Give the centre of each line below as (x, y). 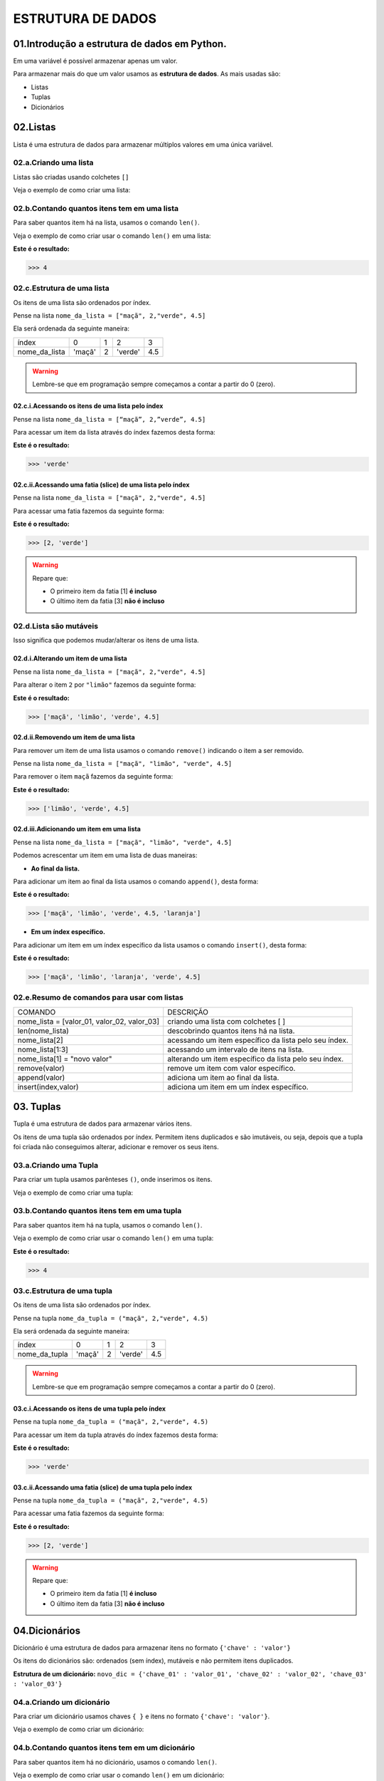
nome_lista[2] (40, 1040)
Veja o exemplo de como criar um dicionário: (79, 1729)
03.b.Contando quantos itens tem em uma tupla (97, 1211)
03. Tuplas (37, 1107)
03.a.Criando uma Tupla (56, 1165)
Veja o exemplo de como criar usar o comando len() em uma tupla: (113, 1238)
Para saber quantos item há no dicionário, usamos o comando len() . (115, 1762)
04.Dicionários (47, 1630)
